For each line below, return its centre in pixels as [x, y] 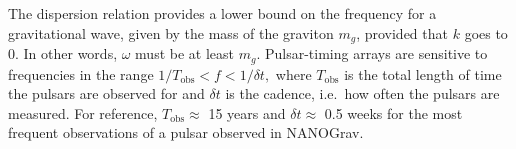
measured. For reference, [83, 112]
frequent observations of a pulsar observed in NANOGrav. [186, 132]
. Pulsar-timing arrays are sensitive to [372, 53]
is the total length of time [423, 73]
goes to [486, 32]
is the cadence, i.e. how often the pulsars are [362, 93]
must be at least [185, 53]
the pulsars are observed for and [106, 93]
